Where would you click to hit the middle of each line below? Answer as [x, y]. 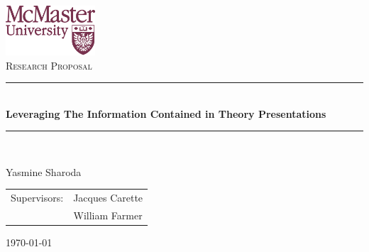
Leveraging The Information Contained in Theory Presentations [166, 113]
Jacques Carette [108, 198]
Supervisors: [37, 198]
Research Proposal [49, 65]
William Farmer [108, 215]
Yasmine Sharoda [44, 171]
